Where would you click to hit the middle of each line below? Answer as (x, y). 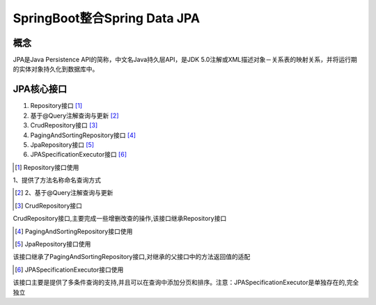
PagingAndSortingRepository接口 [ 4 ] (83, 135)
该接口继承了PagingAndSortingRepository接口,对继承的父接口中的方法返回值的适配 (132, 257)
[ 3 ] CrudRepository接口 (49, 205)
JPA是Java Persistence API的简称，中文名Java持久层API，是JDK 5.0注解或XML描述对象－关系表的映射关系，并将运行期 (185, 60)
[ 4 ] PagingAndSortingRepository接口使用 (74, 231)
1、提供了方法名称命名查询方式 (57, 180)
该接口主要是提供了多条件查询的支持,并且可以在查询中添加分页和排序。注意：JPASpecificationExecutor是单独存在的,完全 (186, 283)
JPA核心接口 (40, 89)
